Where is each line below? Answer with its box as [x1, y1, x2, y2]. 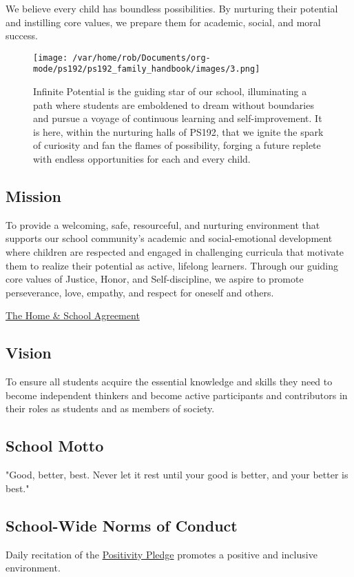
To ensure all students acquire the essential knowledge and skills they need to [6, 374, 333, 389]
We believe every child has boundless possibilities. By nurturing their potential [6, 1, 338, 15]
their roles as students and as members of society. [6, 401, 215, 416]
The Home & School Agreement [6, 308, 140, 323]
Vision [6, 342, 52, 363]
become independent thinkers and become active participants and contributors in [6, 387, 348, 402]
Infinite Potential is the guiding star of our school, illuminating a [33, 84, 307, 99]
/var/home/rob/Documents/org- [72, 52, 211, 63]
